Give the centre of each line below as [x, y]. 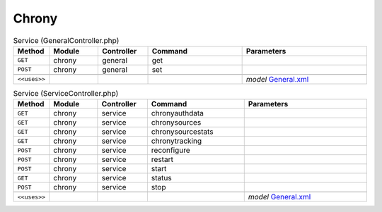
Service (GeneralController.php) [66, 40]
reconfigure [170, 150]
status [162, 178]
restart [162, 160]
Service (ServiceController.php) [66, 94]
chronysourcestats [182, 132]
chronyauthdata [178, 113]
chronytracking [176, 141]
